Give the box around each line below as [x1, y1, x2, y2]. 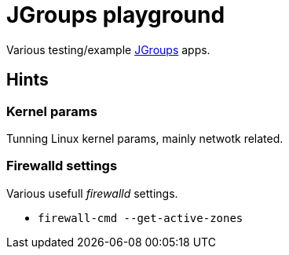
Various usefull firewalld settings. [6, 186, 178, 200]
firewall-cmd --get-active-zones [38, 211, 243, 224]
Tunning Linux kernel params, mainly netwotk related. [6, 131, 284, 145]
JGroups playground [6, 2, 225, 28]
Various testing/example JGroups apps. [6, 42, 210, 56]
